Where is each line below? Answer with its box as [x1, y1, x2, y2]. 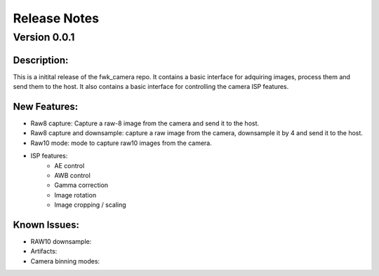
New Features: [13, 100, 79, 112]
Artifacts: [30, 247, 58, 256]
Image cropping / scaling [54, 200, 126, 209]
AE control [54, 161, 85, 170]
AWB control [54, 171, 91, 179]
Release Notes [13, 11, 100, 26]
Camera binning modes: [30, 256, 100, 265]
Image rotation [54, 191, 97, 199]
